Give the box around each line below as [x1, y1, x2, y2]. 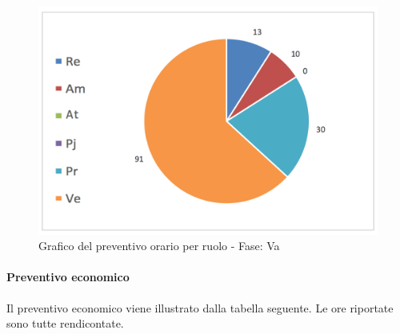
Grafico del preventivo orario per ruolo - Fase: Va [38, 237, 280, 254]
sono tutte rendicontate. [6, 315, 124, 332]
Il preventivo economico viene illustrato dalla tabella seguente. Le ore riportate [6, 299, 394, 316]
